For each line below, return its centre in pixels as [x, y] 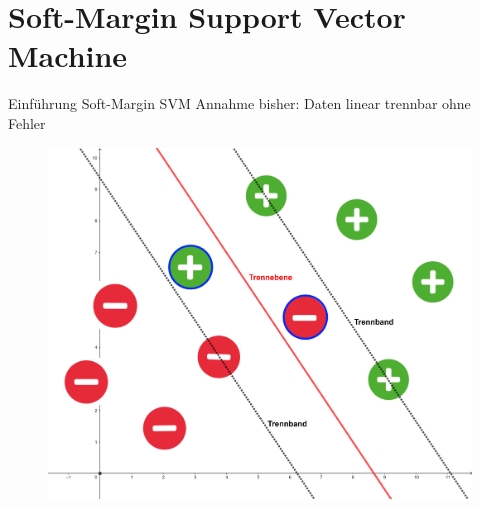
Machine [68, 55]
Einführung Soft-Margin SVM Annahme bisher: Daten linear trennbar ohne [239, 103]
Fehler [27, 122]
